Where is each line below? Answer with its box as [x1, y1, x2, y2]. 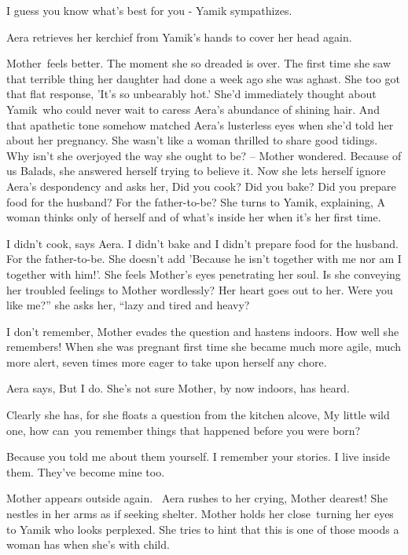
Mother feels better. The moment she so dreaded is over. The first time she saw [6, 55, 391, 71]
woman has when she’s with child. [6, 536, 170, 553]
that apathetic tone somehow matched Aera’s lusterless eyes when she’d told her [6, 116, 394, 133]
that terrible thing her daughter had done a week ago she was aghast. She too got [6, 70, 400, 86]
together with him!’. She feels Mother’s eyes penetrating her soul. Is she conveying [6, 265, 401, 282]
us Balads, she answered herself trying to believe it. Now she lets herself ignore [6, 162, 386, 179]
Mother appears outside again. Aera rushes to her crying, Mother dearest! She [6, 490, 388, 506]
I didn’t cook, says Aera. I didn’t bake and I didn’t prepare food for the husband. [6, 235, 399, 251]
